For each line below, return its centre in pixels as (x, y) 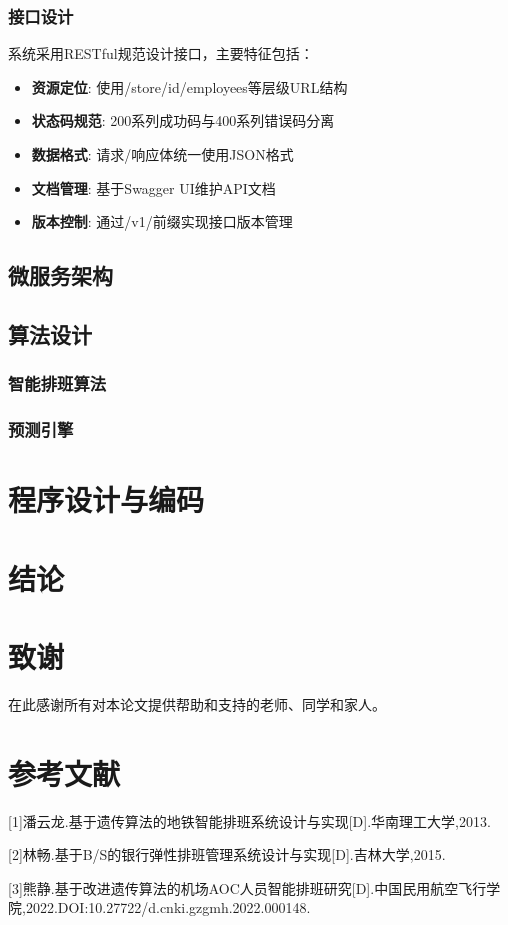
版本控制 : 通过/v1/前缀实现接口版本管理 (162, 221)
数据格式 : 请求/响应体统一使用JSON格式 (162, 154)
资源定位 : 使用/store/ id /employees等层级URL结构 (189, 86)
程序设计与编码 (106, 499)
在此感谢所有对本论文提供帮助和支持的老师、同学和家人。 (197, 703)
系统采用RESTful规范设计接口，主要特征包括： (161, 53)
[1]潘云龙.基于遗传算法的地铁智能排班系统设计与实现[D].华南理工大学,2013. (249, 820)
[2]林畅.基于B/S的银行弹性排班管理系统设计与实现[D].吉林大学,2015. (227, 854)
